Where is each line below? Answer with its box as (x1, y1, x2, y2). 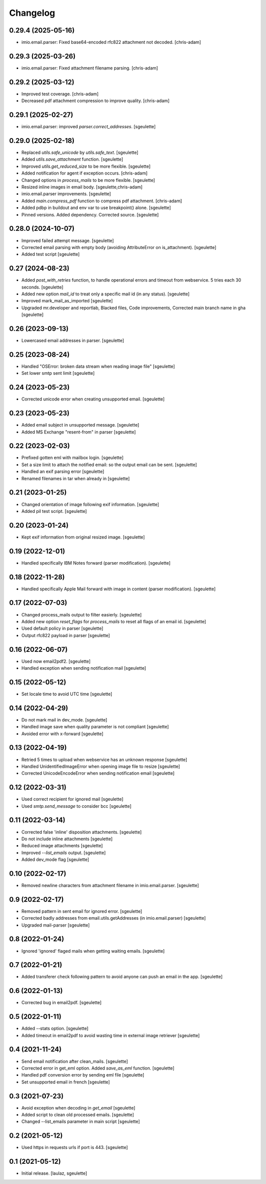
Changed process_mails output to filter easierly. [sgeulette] (21, 611, 142, 617)
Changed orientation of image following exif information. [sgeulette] (21, 501, 160, 507)
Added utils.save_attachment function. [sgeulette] (21, 156, 123, 162)
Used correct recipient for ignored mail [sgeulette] (21, 796, 124, 802)
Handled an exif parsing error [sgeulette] (21, 468, 104, 474)
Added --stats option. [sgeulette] (21, 1026, 89, 1032)
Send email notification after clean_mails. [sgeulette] (21, 1058, 128, 1064)
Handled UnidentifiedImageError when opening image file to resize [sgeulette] (21, 763, 180, 769)
